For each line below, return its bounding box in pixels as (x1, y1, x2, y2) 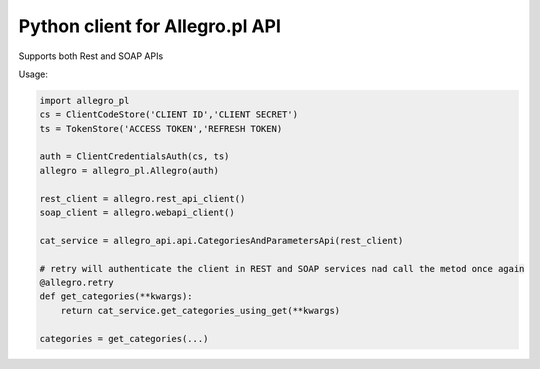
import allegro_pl (39, 95, 130, 106)
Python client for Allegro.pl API (18, 15, 282, 37)
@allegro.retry (39, 277, 114, 288)
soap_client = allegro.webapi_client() (39, 207, 235, 219)
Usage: (18, 68, 49, 80)
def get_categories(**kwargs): (39, 291, 194, 302)
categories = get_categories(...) (39, 333, 209, 344)
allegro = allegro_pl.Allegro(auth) (39, 165, 220, 176)
